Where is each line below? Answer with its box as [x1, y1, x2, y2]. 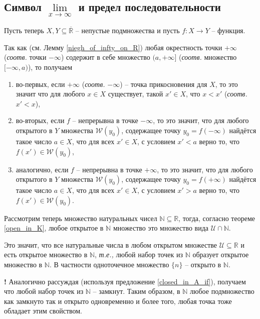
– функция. [211, 25, 245, 36]
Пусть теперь [4, 25, 44, 36]
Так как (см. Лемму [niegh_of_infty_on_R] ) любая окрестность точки [4, 42, 222, 52]
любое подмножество [190, 286, 254, 296]
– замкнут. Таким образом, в [93, 286, 180, 296]
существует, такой [108, 88, 163, 99]
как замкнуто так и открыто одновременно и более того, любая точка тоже [4, 295, 232, 306]
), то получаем [28, 61, 73, 72]
